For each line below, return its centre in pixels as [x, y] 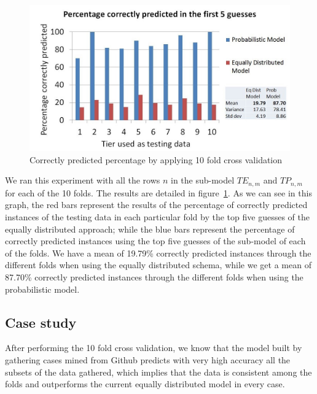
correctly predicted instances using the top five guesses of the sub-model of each [155, 241]
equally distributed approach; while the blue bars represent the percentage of [150, 229]
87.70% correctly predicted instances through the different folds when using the [154, 277]
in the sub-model [203, 180]
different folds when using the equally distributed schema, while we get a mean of [158, 265]
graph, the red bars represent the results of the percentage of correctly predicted [156, 205]
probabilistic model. [42, 289]
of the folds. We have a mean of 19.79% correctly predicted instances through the [158, 253]
